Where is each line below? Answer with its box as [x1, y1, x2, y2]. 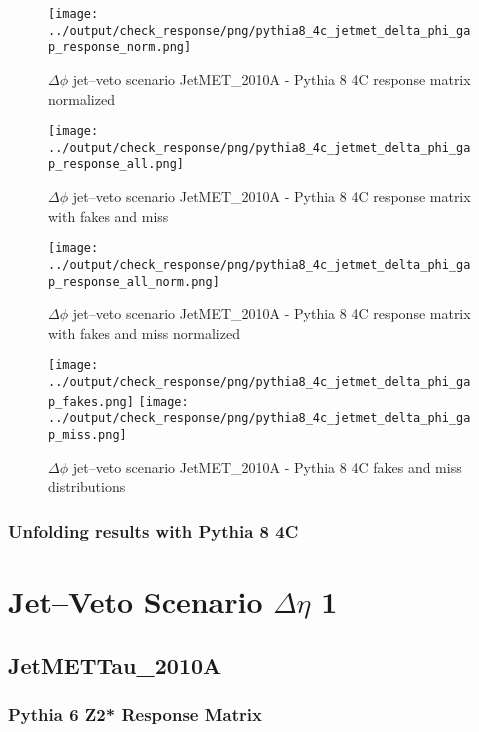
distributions [48, 476, 126, 497]
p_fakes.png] [48, 394, 134, 409]
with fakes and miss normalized [48, 322, 240, 343]
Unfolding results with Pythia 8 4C [8, 518, 299, 543]
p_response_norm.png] [48, 40, 192, 55]
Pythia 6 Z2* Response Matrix [8, 701, 262, 726]
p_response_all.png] [48, 157, 185, 172]
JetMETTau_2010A [8, 649, 222, 680]
